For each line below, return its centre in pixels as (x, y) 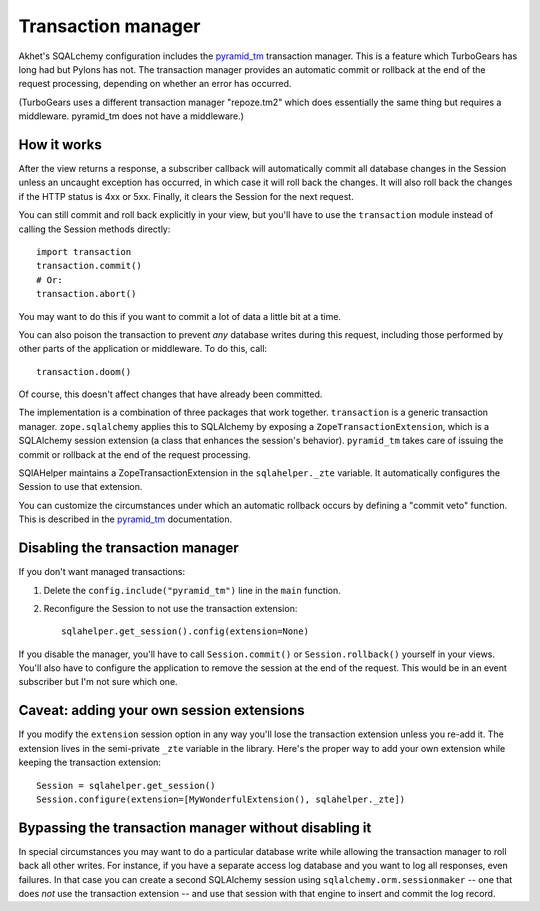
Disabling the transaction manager (128, 548)
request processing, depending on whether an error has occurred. (155, 84)
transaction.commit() (89, 266)
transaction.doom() (84, 371)
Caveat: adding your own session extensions (161, 710)
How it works (60, 144)
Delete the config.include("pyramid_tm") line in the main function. (192, 590)
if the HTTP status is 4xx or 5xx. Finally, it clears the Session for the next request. (186, 196)
